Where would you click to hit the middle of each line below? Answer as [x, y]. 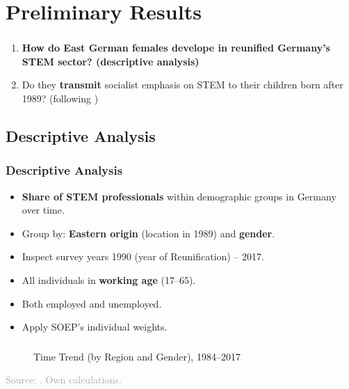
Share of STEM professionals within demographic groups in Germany [179, 196]
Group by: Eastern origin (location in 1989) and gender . [148, 233]
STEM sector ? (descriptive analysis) [111, 61]
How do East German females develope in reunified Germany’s [176, 48]
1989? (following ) [60, 98]
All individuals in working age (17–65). [109, 280]
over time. [43, 210]
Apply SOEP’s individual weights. [95, 327]
